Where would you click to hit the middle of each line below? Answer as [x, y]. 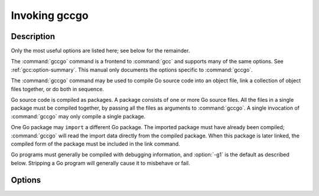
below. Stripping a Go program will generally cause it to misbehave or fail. [100, 163]
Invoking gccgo [50, 15]
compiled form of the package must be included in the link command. [95, 144]
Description [33, 36]
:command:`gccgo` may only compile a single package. [78, 116]
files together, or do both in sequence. [58, 89]
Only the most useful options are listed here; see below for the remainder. [100, 51]
